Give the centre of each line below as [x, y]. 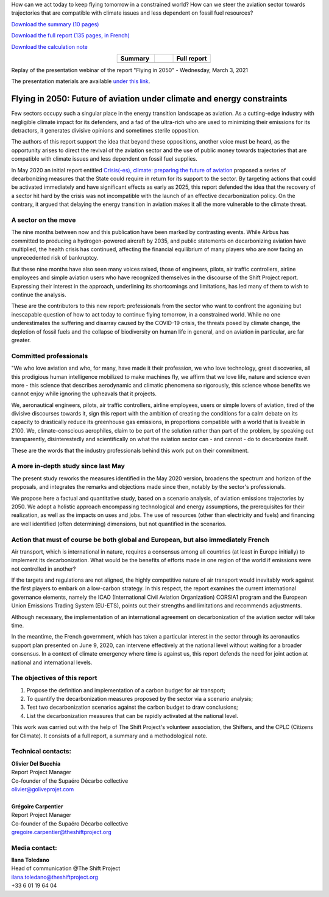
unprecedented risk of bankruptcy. [55, 258]
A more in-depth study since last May [68, 466]
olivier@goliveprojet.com [43, 789]
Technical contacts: [41, 752]
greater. [21, 340]
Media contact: [34, 848]
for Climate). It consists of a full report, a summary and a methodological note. [109, 736]
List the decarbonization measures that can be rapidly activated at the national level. [133, 716]
